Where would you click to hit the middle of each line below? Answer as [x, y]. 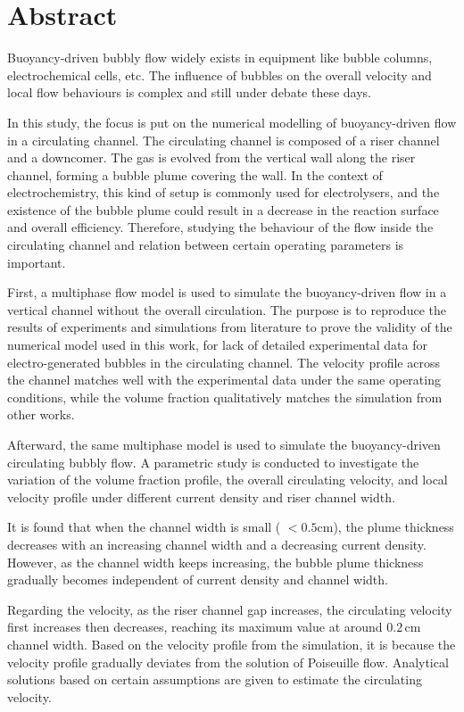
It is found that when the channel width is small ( [144, 527]
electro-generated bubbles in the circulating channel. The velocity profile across [224, 362]
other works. [41, 414]
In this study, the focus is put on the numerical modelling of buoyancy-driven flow [232, 122]
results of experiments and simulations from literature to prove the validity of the [230, 327]
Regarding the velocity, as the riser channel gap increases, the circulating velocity [230, 609]
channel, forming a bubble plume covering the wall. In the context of [195, 174]
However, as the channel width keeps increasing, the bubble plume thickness [215, 562]
